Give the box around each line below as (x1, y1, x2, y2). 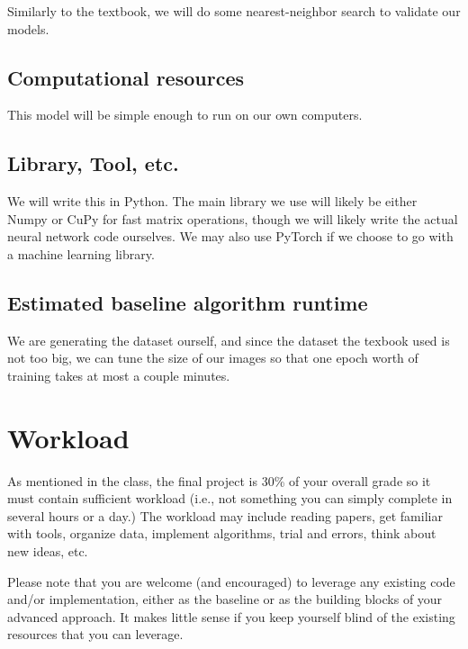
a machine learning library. (7, 244, 155, 263)
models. (7, 19, 49, 38)
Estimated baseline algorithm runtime (7, 288, 368, 316)
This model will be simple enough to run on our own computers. (7, 105, 363, 124)
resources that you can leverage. (7, 625, 184, 644)
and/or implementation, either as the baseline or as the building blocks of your (7, 590, 443, 608)
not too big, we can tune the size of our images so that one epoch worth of (7, 348, 418, 367)
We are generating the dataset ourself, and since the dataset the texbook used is (7, 330, 450, 349)
